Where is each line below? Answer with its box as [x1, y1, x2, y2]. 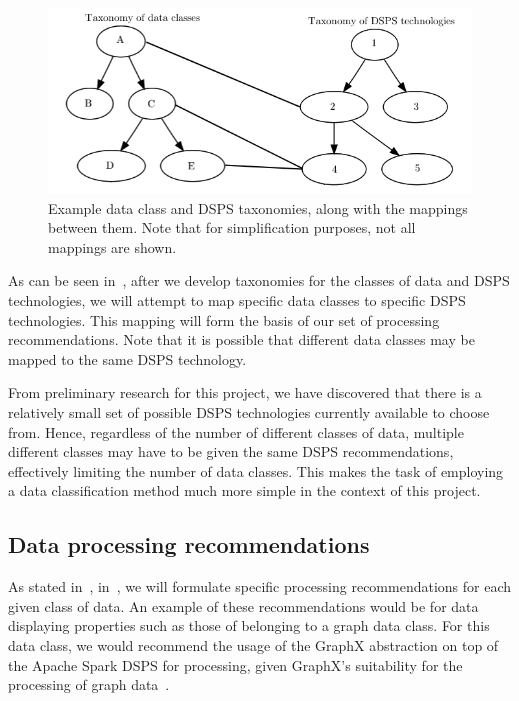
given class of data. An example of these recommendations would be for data [8, 595, 479, 616]
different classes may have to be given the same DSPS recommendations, [8, 441, 454, 462]
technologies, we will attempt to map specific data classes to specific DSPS [8, 290, 466, 311]
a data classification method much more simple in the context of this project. [8, 480, 481, 501]
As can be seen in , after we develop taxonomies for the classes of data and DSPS [8, 270, 510, 291]
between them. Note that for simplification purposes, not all [48, 217, 416, 238]
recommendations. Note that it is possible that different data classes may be [8, 329, 475, 350]
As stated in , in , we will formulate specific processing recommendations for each [8, 576, 512, 597]
